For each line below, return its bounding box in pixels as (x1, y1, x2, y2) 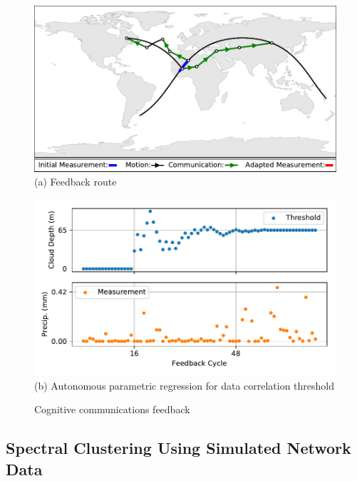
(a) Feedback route (34, 174, 117, 189)
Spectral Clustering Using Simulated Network (6, 437, 351, 459)
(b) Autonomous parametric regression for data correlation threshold (34, 378, 335, 393)
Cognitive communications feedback (34, 402, 190, 417)
